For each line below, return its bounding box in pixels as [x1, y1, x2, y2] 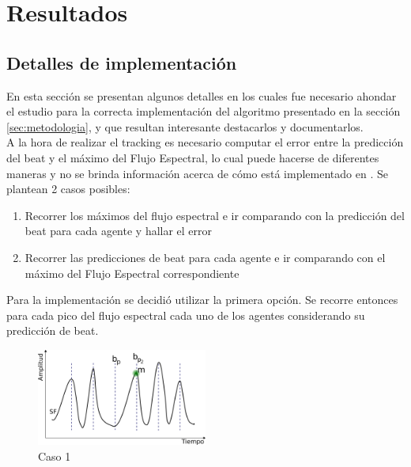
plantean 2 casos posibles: [6, 180, 130, 197]
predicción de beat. [6, 322, 99, 339]
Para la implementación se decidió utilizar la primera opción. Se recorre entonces [6, 291, 398, 308]
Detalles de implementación [6, 50, 237, 74]
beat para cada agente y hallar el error [25, 222, 213, 239]
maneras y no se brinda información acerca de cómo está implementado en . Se [6, 165, 388, 181]
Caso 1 [38, 447, 71, 464]
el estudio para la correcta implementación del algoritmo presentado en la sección [6, 103, 401, 120]
